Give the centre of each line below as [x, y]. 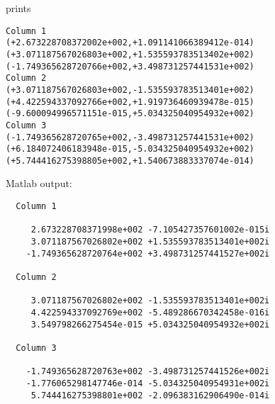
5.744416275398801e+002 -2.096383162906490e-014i [150, 395]
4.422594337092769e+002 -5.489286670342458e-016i [150, 312]
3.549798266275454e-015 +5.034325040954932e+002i [150, 324]
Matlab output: [39, 183]
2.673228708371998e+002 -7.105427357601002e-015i [150, 230]
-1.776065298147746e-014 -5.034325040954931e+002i [148, 383]
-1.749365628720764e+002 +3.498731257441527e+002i [148, 253]
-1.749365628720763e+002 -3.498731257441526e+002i [148, 372]
